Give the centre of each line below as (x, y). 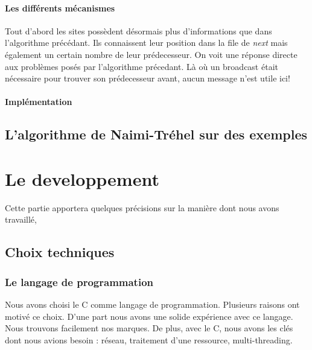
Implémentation (39, 102)
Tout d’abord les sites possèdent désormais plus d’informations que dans (138, 30)
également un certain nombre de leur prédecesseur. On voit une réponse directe (151, 54)
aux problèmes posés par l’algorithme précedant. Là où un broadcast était (142, 66)
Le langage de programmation (79, 282)
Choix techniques (60, 252)
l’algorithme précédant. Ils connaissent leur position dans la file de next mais (146, 43)
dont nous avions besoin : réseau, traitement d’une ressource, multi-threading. (149, 339)
